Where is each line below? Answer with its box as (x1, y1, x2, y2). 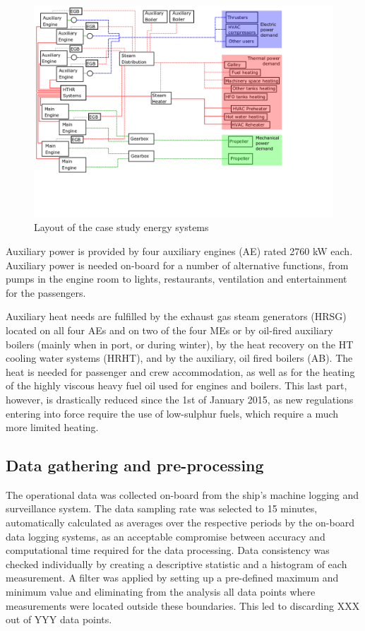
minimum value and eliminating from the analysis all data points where (6, 584, 316, 599)
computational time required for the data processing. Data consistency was (6, 543, 330, 558)
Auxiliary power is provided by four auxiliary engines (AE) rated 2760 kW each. (6, 243, 353, 258)
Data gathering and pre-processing (6, 454, 264, 476)
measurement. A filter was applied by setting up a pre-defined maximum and (6, 570, 339, 585)
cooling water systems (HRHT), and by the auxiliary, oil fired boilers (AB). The (6, 350, 353, 365)
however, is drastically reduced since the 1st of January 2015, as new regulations (6, 391, 354, 406)
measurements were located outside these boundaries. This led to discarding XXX (6, 598, 360, 613)
